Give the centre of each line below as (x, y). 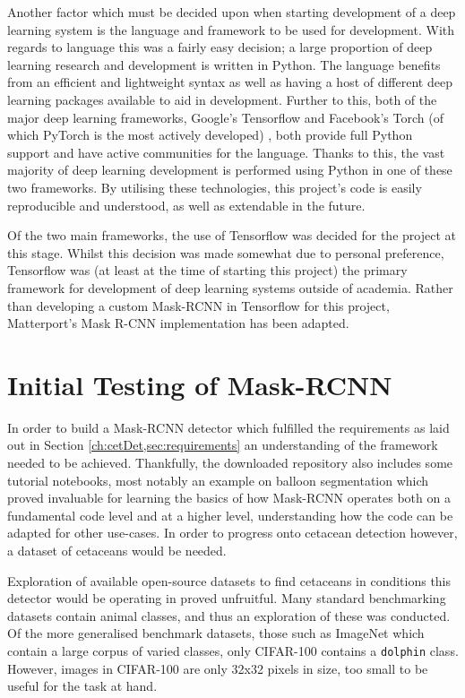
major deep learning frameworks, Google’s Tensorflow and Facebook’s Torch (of (225, 117)
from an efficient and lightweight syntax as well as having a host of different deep (230, 82)
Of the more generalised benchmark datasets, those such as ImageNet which (216, 633)
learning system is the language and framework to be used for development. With (231, 29)
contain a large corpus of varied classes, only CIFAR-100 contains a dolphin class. (233, 650)
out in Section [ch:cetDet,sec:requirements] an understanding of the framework (223, 445)
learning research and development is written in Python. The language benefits (224, 64)
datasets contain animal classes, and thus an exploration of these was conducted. (229, 615)
